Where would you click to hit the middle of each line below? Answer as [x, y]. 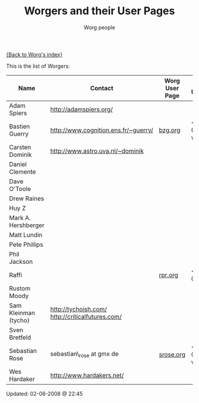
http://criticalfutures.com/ [86, 316]
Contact [102, 88]
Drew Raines [27, 199]
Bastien [20, 126]
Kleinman [22, 313]
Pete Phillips [26, 244]
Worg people [99, 27]
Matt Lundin [26, 235]
